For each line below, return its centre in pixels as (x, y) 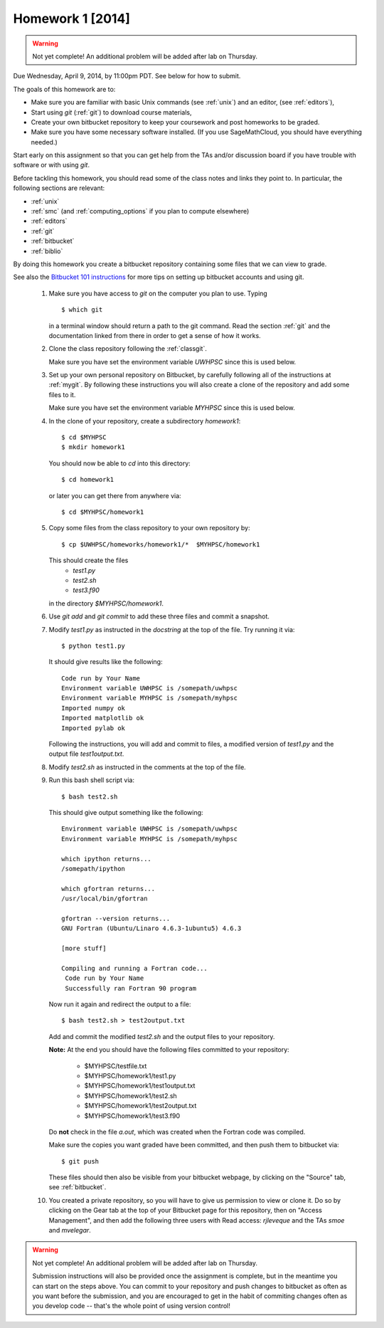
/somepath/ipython (94, 869)
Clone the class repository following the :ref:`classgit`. (128, 349)
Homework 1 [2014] (72, 19)
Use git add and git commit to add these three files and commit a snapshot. (159, 616)
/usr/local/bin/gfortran (105, 899)
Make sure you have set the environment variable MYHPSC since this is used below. (172, 408)
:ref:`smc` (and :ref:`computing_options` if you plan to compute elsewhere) (140, 211)
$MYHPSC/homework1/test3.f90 (132, 1116)
